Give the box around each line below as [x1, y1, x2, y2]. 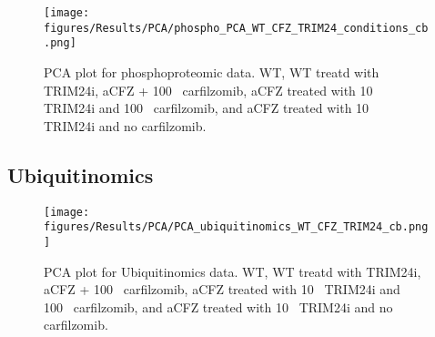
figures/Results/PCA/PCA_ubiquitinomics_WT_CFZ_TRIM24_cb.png [44, 220, 429, 234]
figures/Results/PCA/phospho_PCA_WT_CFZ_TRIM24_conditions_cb [44, 21, 429, 35]
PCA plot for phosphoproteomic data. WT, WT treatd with [44, 62, 379, 81]
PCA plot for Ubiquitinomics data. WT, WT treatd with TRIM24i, [44, 261, 421, 281]
